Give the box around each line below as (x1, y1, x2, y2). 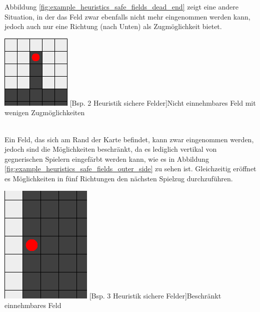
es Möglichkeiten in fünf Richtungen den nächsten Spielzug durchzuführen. (4, 173, 233, 183)
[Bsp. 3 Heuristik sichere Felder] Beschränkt (89, 290, 221, 300)
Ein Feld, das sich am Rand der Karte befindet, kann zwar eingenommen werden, (4, 134, 254, 144)
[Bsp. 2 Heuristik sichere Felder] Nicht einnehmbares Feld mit (69, 97, 256, 108)
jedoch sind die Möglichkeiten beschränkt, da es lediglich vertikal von (4, 144, 217, 154)
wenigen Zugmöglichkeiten (4, 107, 85, 118)
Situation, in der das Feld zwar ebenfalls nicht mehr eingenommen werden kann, (4, 11, 250, 22)
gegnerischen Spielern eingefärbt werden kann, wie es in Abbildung (4, 153, 209, 164)
